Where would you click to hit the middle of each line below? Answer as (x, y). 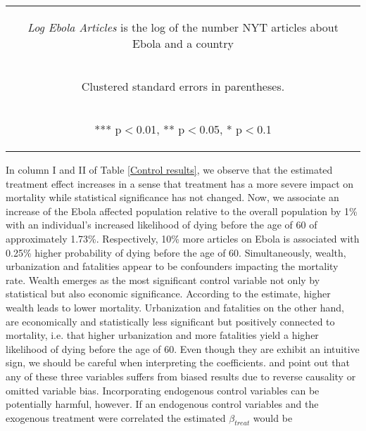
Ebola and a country (183, 43)
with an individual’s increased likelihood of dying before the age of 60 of (162, 225)
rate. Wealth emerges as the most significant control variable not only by (163, 279)
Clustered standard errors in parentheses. (183, 86)
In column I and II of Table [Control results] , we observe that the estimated (169, 169)
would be (273, 417)
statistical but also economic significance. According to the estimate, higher (168, 294)
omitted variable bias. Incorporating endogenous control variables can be (163, 390)
